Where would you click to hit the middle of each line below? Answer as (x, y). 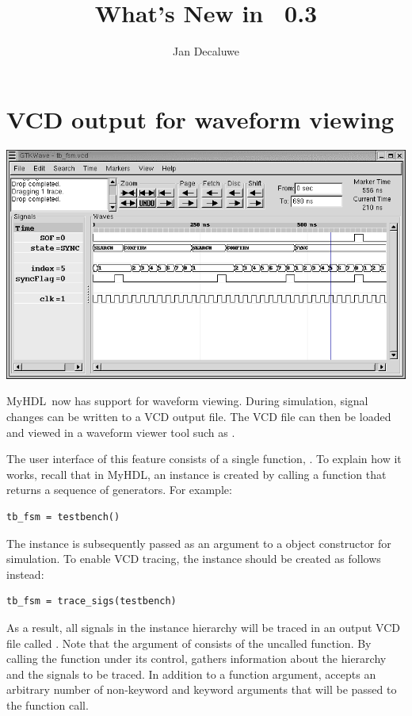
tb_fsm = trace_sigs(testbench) (92, 601)
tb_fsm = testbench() (63, 517)
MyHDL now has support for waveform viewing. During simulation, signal (187, 401)
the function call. (48, 705)
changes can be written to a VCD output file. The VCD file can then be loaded (199, 416)
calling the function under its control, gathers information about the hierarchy (196, 659)
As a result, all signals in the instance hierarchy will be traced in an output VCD (203, 627)
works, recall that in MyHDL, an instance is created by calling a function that (196, 474)
